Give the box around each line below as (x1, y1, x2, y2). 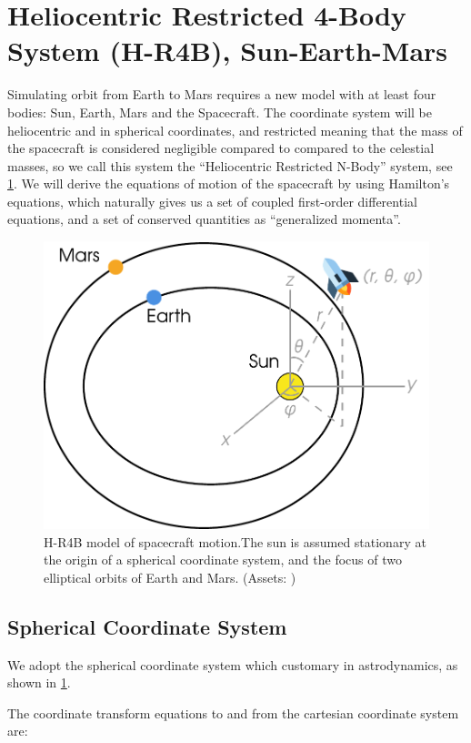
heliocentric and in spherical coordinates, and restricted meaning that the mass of (7, 120, 463, 139)
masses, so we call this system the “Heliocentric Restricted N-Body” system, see (7, 156, 453, 175)
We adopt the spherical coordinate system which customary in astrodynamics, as (7, 655, 458, 674)
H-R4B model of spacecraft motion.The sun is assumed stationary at (44, 532, 426, 551)
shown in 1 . (7, 673, 71, 692)
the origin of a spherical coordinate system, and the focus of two (44, 550, 402, 569)
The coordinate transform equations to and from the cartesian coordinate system (7, 703, 459, 722)
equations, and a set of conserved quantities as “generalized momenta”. (7, 209, 401, 229)
